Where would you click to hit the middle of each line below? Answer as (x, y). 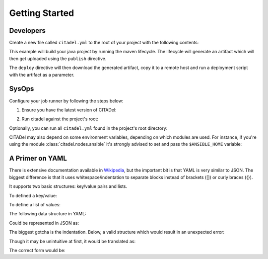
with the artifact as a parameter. (42, 75)
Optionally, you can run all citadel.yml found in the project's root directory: (88, 128)
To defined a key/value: (33, 195)
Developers (27, 31)
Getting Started (42, 13)
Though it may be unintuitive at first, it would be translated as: (72, 241)
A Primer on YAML (38, 158)
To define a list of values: (35, 204)
